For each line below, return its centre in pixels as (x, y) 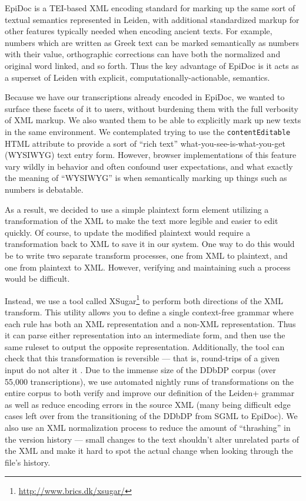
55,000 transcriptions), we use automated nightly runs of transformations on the (149, 381)
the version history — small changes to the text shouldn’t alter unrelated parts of (152, 439)
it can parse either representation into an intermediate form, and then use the (145, 335)
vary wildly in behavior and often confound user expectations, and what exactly (149, 166)
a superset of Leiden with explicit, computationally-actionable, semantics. (137, 77)
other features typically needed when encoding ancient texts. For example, (139, 31)
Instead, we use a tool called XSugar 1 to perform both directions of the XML (144, 299)
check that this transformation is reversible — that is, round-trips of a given (142, 358)
